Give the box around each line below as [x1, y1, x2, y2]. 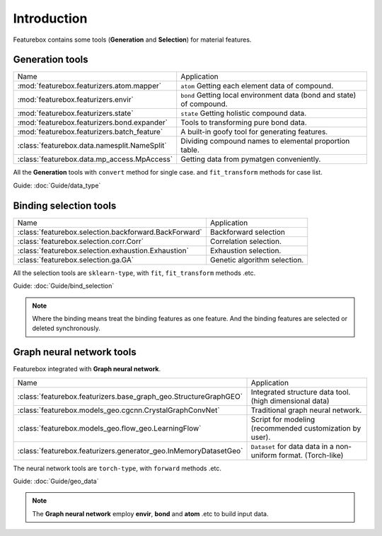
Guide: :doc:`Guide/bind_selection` [13, 281, 115, 290]
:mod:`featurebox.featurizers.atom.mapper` [17, 81, 162, 91]
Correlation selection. [209, 236, 282, 246]
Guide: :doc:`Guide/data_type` [13, 181, 101, 190]
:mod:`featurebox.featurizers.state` [17, 108, 134, 118]
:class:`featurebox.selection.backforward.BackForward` [17, 227, 203, 237]
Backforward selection [209, 227, 286, 237]
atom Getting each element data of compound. [180, 81, 334, 91]
